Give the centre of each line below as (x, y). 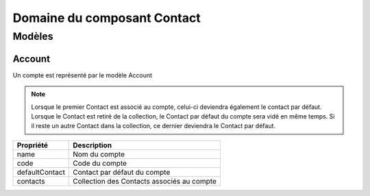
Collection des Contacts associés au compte (145, 181)
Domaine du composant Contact (107, 18)
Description (92, 145)
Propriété (32, 145)
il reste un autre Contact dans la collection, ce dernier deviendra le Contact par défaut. (153, 126)
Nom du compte (99, 154)
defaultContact (41, 172)
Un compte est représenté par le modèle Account (83, 75)
